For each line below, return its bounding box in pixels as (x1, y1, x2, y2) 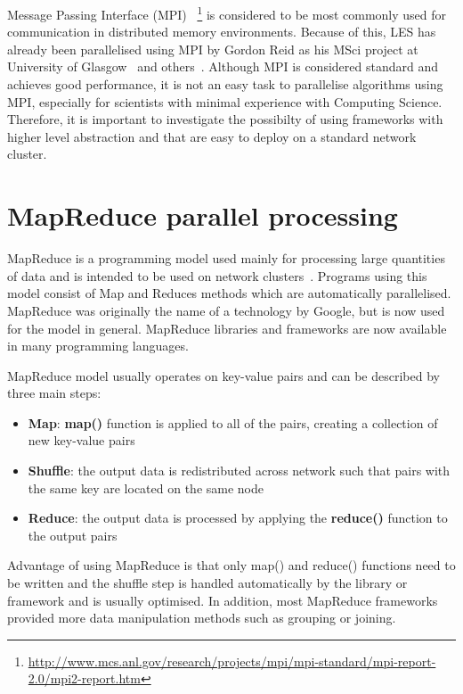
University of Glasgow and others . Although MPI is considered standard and (7, 57, 438, 76)
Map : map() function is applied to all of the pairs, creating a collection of (28, 413, 438, 432)
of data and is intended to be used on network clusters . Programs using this (7, 266, 427, 285)
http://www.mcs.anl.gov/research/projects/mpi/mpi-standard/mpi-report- (28, 651, 436, 670)
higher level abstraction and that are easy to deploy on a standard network (7, 127, 417, 145)
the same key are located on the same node (28, 478, 264, 497)
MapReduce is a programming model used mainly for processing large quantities (7, 249, 445, 268)
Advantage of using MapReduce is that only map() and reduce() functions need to (7, 556, 456, 574)
